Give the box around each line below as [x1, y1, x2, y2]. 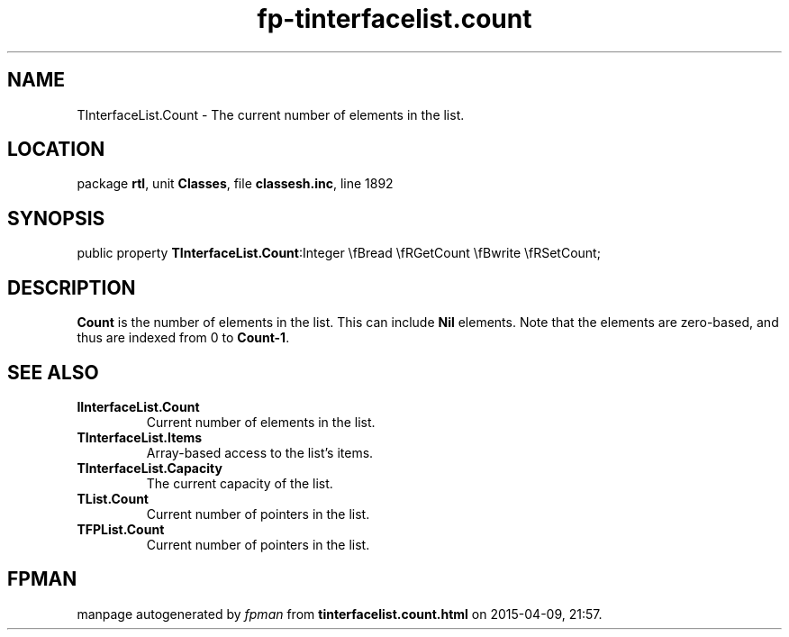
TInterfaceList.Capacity [77, 460, 222, 476]
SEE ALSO [7, 360, 99, 384]
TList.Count [77, 490, 149, 506]
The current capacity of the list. [146, 475, 333, 491]
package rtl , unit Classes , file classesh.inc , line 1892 [77, 176, 394, 192]
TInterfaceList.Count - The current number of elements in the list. [77, 106, 465, 123]
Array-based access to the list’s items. [146, 444, 374, 460]
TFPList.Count [77, 521, 165, 537]
